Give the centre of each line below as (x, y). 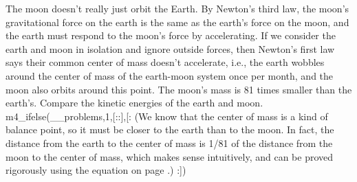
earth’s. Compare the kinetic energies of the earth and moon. (134, 103)
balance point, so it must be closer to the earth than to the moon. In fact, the (170, 129)
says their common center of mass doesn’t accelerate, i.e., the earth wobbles (165, 62)
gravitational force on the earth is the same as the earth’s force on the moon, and (177, 22)
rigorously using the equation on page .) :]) (96, 170)
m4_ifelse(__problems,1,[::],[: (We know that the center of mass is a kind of (167, 116)
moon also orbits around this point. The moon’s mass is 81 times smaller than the (179, 89)
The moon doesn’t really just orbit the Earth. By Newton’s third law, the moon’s (177, 8)
